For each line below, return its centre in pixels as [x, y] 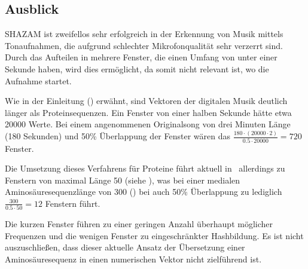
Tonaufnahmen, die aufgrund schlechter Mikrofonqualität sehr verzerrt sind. [144, 45]
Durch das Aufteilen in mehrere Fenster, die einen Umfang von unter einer [141, 57]
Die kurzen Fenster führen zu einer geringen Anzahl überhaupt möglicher [139, 224]
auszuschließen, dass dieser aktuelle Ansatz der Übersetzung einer [125, 247]
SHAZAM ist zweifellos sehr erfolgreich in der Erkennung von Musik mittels [144, 34]
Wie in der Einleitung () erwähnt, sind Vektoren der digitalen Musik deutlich [146, 101]
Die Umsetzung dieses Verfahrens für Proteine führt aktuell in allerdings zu [145, 168]
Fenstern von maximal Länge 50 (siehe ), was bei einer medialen [123, 180]
